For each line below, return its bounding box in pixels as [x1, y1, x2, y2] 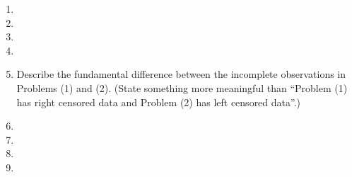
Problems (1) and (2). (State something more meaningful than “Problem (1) [16, 80, 348, 95]
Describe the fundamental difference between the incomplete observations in [16, 67, 346, 81]
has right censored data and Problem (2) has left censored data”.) [16, 94, 301, 109]
